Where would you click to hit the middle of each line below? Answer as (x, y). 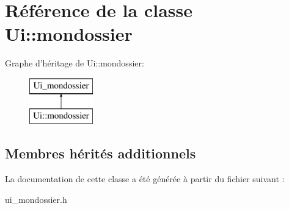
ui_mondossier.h (36, 199)
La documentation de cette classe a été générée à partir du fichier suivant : (145, 179)
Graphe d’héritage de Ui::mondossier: (75, 63)
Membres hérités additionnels (101, 153)
